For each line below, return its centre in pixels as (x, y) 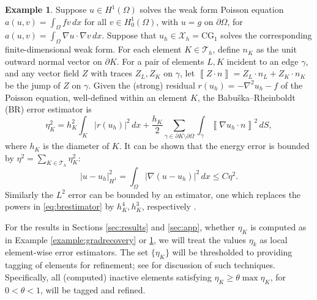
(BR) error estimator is (48, 109)
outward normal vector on (54, 61)
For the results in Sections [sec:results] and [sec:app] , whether (120, 226)
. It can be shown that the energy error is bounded (214, 146)
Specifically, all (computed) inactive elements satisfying (108, 276)
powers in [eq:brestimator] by (60, 206)
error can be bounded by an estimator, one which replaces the (185, 194)
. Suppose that (129, 35)
